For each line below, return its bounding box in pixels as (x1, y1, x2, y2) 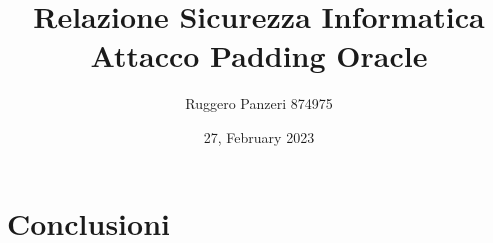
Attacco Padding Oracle (90, 35, 428, 76)
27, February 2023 (203, 126, 315, 147)
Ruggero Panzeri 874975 (185, 93, 333, 114)
